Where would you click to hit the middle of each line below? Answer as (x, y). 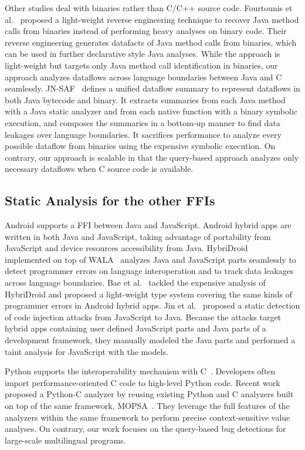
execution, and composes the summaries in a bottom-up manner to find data (143, 122)
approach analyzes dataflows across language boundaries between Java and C (143, 77)
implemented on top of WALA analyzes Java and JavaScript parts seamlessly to (150, 259)
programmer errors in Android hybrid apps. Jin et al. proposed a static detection (152, 305)
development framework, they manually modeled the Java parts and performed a (150, 340)
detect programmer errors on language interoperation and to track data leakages (149, 271)
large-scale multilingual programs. (65, 440)
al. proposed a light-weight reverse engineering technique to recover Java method (152, 19)
